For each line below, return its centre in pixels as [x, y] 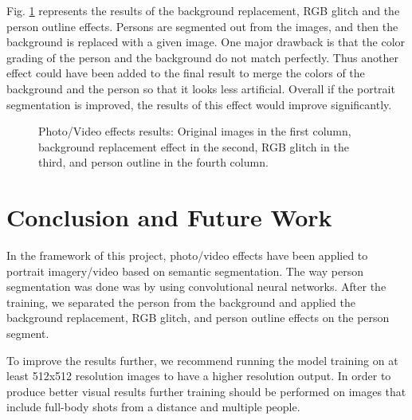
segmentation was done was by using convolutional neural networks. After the [196, 287]
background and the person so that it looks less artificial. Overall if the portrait [201, 88]
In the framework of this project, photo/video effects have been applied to [187, 255]
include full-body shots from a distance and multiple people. [153, 407]
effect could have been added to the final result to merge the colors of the [186, 73]
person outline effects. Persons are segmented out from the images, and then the [202, 26]
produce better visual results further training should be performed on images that [206, 391]
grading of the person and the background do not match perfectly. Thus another [202, 57]
